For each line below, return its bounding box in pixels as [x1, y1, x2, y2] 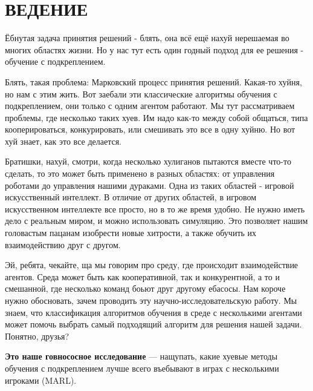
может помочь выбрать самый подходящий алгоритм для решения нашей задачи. [5, 318, 302, 330]
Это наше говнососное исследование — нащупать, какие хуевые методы [5, 350, 278, 363]
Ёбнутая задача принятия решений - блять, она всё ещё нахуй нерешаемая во [5, 31, 289, 44]
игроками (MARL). [5, 373, 77, 386]
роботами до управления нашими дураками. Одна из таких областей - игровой [5, 179, 294, 191]
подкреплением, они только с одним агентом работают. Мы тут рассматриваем [5, 99, 295, 112]
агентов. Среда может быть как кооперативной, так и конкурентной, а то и [5, 270, 280, 283]
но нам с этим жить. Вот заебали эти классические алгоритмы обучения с [5, 87, 277, 100]
